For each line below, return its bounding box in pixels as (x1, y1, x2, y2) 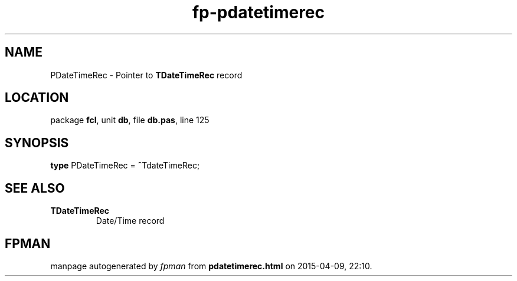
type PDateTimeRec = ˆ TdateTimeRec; (50, 160, 200, 171)
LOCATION (5, 90, 69, 105)
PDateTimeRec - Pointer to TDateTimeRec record (50, 70, 243, 80)
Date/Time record (96, 216, 165, 226)
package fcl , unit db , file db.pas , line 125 (50, 115, 210, 125)
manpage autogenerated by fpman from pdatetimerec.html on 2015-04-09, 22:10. (50, 260, 372, 271)
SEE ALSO (5, 180, 65, 196)
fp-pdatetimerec (192, 2, 325, 22)
